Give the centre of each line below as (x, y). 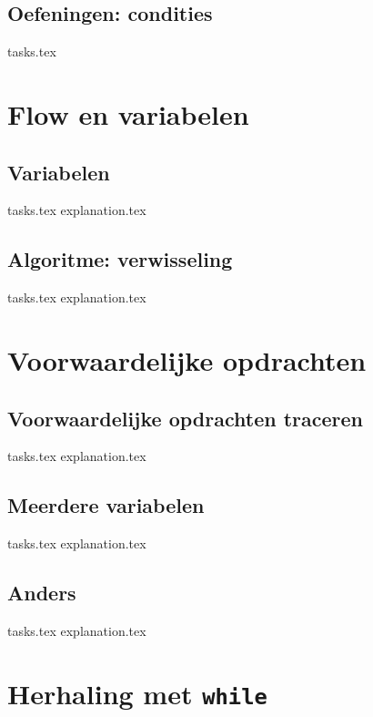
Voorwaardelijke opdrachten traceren (185, 418)
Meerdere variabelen (106, 505)
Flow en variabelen (128, 113)
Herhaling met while (137, 693)
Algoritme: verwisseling (120, 259)
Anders (42, 593)
